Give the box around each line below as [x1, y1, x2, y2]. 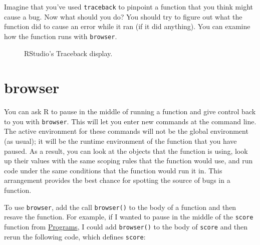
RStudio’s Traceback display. [24, 48, 113, 58]
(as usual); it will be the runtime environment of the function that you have [4, 136, 237, 146]
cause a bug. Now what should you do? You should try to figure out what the [4, 11, 242, 22]
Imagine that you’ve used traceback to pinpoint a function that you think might [4, 2, 253, 12]
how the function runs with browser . [4, 31, 117, 41]
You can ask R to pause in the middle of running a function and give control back [4, 106, 256, 117]
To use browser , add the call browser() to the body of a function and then [4, 201, 236, 212]
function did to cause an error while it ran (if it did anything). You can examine [4, 21, 250, 32]
